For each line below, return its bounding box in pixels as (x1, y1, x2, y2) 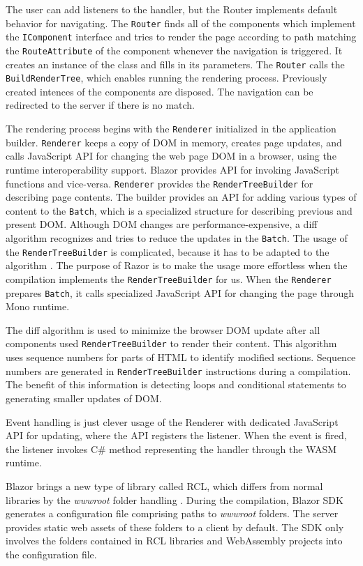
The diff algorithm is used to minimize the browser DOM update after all (6, 322, 320, 337)
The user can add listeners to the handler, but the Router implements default (6, 2, 338, 16)
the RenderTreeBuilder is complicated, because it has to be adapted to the (6, 244, 329, 259)
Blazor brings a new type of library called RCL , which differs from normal (6, 478, 323, 493)
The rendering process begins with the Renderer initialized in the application (6, 121, 336, 136)
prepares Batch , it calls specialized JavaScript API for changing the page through (6, 285, 355, 300)
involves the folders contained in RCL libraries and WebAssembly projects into (6, 533, 343, 548)
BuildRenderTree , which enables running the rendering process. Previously (6, 70, 327, 85)
